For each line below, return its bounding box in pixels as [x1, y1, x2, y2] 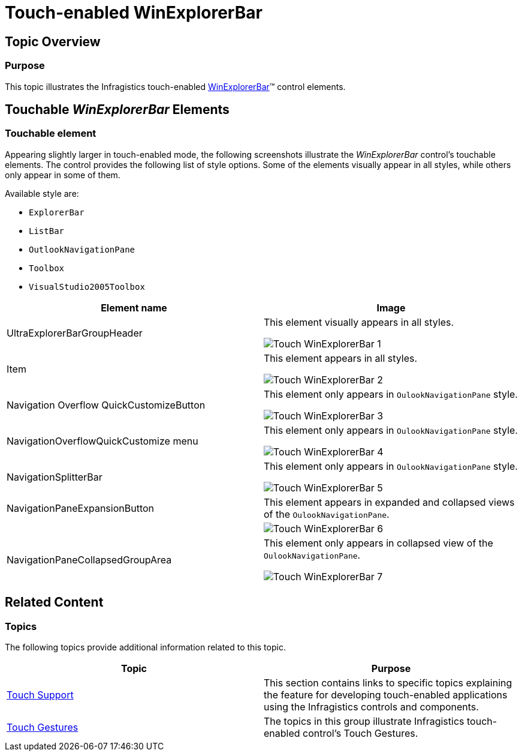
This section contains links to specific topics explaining [264, 676, 512, 689]
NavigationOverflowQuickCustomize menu [7, 434, 198, 447]
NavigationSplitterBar [7, 470, 102, 483]
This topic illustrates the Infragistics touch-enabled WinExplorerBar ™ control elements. [5, 81, 346, 92]
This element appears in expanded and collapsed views [264, 496, 515, 508]
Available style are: [5, 188, 79, 199]
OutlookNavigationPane [29, 244, 135, 254]
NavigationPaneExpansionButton [7, 502, 155, 514]
